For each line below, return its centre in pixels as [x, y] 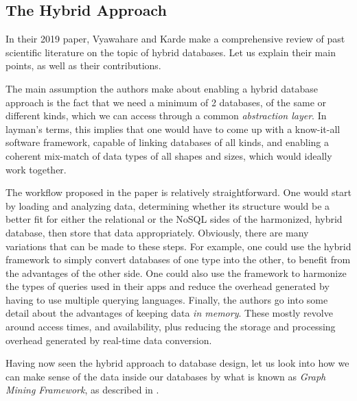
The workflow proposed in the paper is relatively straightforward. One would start [178, 192]
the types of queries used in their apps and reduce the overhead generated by [168, 286]
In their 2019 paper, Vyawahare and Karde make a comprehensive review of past [175, 39]
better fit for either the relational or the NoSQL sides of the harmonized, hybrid [174, 219]
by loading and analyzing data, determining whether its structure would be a [168, 205]
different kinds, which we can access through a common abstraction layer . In [166, 116]
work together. [36, 169]
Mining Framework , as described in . [82, 390]
